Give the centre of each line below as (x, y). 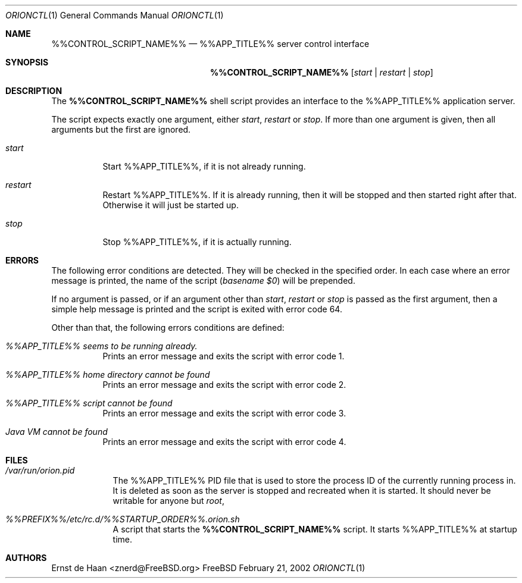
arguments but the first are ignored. (121, 129)
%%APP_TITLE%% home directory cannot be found (108, 374)
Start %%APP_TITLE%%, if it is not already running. (204, 166)
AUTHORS (26, 558)
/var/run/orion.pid (40, 470)
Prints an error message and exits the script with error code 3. (224, 413)
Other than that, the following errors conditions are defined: (168, 327)
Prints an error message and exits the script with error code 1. (224, 356)
